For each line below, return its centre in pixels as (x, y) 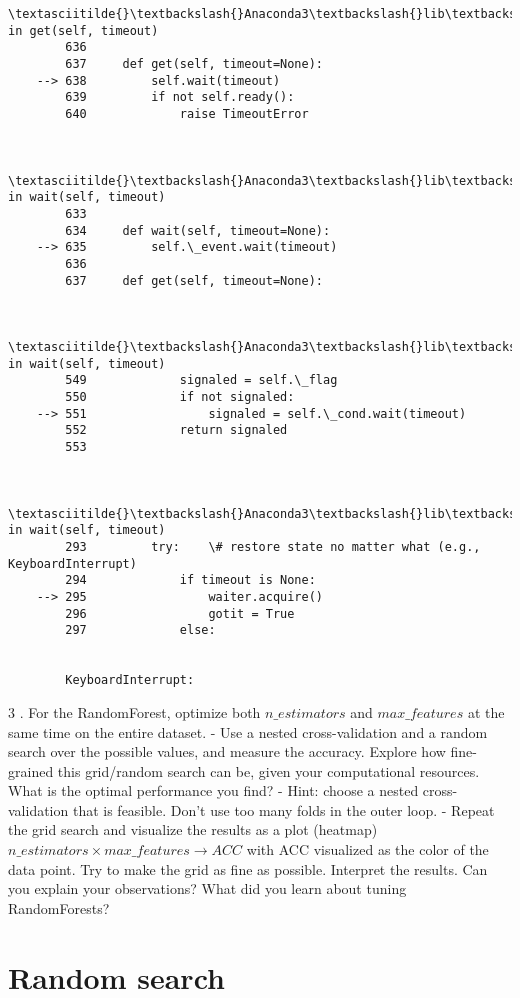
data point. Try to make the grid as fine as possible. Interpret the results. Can (248, 868)
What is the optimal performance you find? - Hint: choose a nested (213, 790)
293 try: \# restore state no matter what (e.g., (273, 547)
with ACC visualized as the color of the (367, 849)
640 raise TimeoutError (187, 113)
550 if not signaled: (180, 397)
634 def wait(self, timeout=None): (198, 230)
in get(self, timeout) (83, 30)
